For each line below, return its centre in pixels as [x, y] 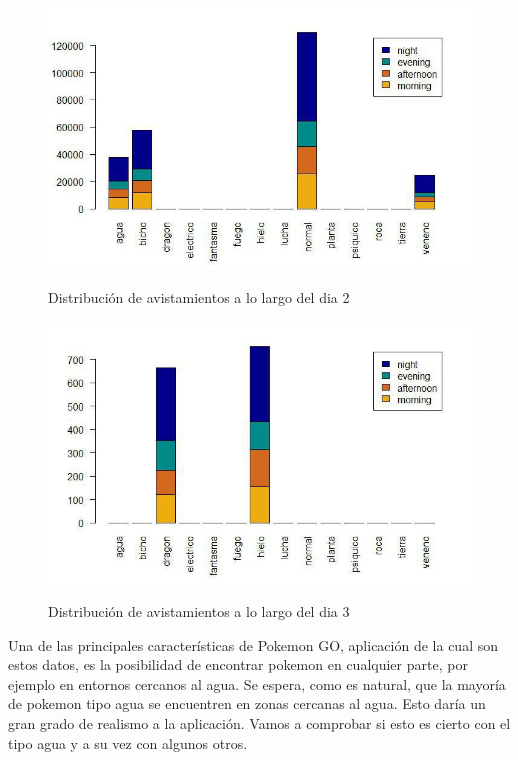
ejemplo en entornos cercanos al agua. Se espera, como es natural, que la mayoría [257, 683]
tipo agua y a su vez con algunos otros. [128, 742]
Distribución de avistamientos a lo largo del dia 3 [199, 611]
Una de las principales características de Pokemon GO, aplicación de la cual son [253, 644]
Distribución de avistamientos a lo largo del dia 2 [199, 297]
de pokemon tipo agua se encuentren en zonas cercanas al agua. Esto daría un [247, 703]
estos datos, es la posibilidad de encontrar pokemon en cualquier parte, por [238, 664]
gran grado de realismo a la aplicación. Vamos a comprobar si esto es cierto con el [259, 723]
